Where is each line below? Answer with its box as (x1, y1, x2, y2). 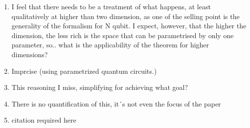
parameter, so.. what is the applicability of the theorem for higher (11, 40, 209, 50)
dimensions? (11, 49, 48, 59)
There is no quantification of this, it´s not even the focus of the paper (11, 98, 221, 108)
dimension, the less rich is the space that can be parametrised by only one (11, 30, 234, 40)
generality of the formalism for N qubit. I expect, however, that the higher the (11, 21, 247, 31)
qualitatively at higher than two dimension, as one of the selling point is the (11, 11, 240, 21)
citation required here (11, 115, 76, 125)
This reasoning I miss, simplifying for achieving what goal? (11, 82, 188, 92)
